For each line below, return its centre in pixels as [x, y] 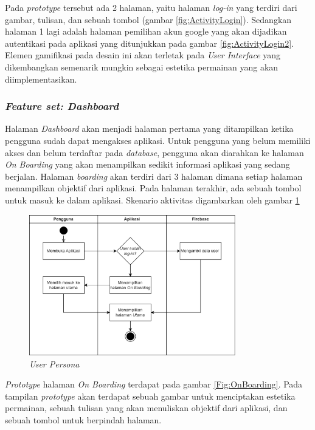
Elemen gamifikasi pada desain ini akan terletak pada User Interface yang [143, 55]
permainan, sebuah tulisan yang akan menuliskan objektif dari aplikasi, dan [146, 408]
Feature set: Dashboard [62, 106]
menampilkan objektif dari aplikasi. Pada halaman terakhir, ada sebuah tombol [153, 188]
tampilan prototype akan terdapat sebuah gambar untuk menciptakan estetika [150, 396]
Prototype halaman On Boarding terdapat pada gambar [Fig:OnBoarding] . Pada [154, 384]
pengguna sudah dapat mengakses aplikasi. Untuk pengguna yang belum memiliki [158, 140]
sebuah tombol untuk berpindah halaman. [83, 420]
